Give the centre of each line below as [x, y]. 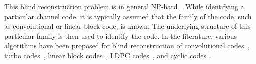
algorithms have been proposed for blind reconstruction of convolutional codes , [127, 46]
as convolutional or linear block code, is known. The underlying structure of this [127, 26]
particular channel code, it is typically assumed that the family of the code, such [128, 16]
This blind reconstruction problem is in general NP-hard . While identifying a [124, 6]
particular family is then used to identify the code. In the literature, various [121, 36]
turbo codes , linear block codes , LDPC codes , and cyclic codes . [108, 55]
